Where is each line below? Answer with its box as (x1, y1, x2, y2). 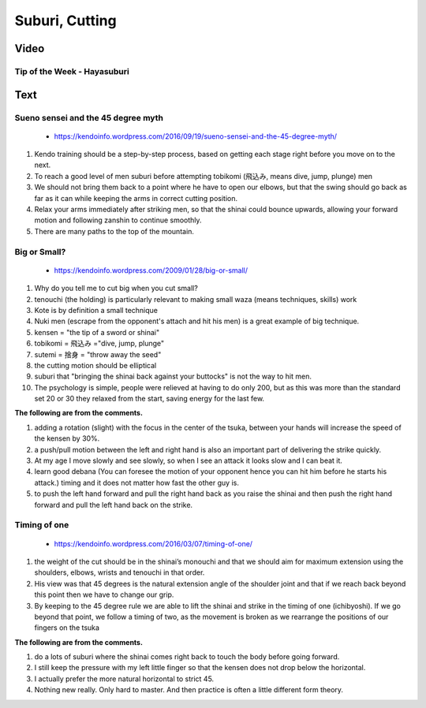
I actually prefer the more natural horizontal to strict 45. (34, 674, 215, 684)
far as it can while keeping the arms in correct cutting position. (34, 193, 238, 203)
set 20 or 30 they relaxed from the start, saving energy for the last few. (34, 394, 264, 404)
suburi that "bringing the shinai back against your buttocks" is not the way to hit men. (34, 371, 312, 382)
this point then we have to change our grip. (34, 590, 174, 599)
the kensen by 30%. (34, 434, 100, 443)
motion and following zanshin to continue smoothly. (34, 215, 202, 225)
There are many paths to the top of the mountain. (34, 226, 195, 236)
